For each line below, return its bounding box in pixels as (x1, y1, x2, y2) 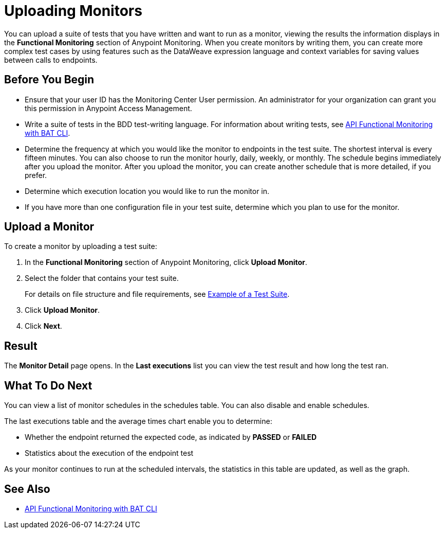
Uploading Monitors (4, 2, 142, 20)
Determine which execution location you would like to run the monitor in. (25, 186, 270, 196)
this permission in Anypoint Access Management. (25, 103, 192, 113)
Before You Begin (4, 73, 95, 86)
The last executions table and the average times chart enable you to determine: (4, 417, 272, 426)
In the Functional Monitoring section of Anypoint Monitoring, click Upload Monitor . (25, 258, 307, 267)
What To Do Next (4, 379, 92, 392)
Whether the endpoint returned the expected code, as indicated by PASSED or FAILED (25, 433, 317, 442)
